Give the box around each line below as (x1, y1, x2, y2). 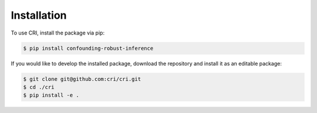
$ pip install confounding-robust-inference (23, 44, 154, 52)
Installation (11, 9, 67, 22)
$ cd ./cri (23, 84, 55, 90)
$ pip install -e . (23, 92, 79, 99)
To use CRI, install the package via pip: (11, 29, 105, 36)
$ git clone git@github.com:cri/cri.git (23, 76, 141, 82)
